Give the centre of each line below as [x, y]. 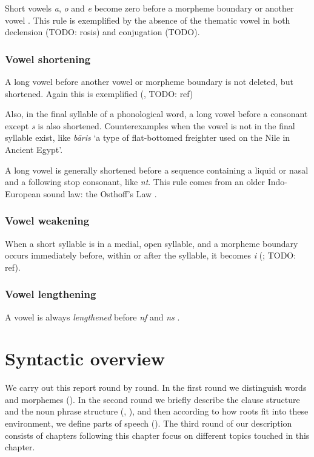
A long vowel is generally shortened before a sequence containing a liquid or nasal [157, 170]
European [23, 193]
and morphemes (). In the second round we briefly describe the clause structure [152, 399]
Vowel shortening [48, 59]
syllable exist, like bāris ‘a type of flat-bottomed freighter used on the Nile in [148, 137]
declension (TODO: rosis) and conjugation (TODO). [102, 32]
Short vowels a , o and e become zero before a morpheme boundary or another [149, 8]
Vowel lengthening [51, 294]
